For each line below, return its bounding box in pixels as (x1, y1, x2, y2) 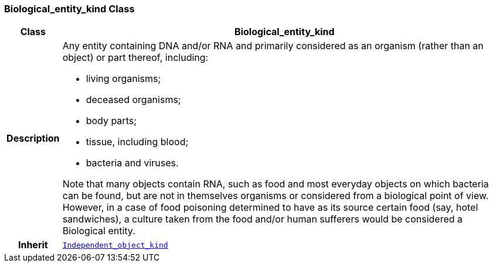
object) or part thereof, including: (62, 52, 209, 64)
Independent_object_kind (62, 240, 168, 249)
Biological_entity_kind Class (4, 3, 135, 15)
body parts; (86, 115, 137, 127)
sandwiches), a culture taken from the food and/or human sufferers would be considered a (62, 213, 463, 225)
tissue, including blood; (86, 136, 189, 148)
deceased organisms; (86, 94, 181, 106)
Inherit (18, 239, 48, 251)
